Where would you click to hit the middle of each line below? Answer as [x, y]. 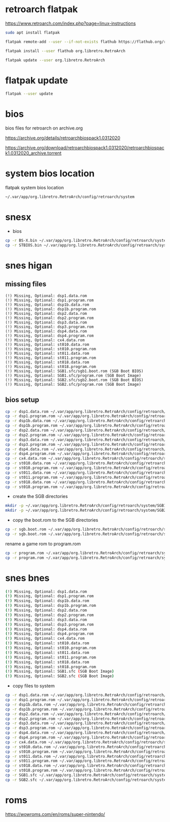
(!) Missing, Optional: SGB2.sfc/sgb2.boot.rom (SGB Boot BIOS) [74, 380]
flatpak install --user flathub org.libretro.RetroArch [65, 51]
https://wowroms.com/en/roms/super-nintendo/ [55, 814]
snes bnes [27, 578]
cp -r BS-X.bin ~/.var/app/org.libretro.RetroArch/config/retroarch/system [87, 240]
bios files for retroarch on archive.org [44, 128]
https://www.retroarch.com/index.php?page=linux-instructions [71, 23]
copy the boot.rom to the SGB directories [55, 520]
